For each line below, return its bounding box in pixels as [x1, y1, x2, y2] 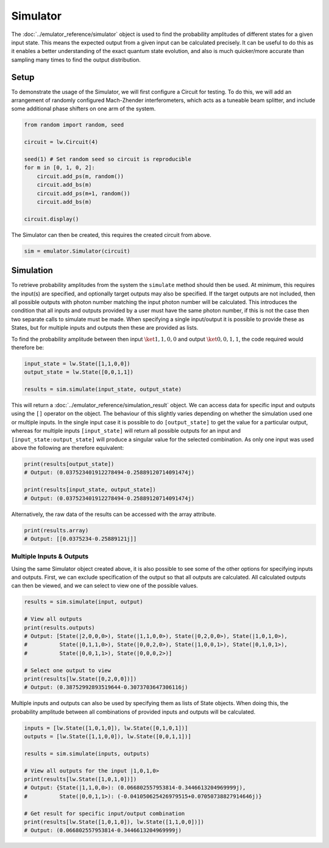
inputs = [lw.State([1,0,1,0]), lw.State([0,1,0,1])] [24, 724, 188, 731]
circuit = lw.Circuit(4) [24, 139, 99, 146]
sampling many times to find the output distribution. [11, 56, 141, 63]
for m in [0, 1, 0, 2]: [24, 164, 96, 171]
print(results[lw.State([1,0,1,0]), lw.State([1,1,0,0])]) [24, 818, 204, 825]
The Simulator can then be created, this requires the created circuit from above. [11, 231, 211, 238]
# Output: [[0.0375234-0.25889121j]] [24, 535, 137, 542]
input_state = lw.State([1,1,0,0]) [24, 360, 130, 367]
